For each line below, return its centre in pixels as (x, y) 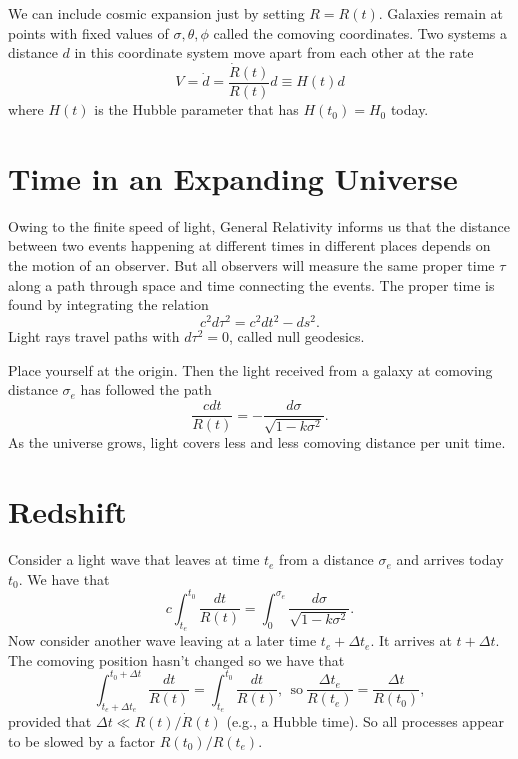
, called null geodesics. (296, 336)
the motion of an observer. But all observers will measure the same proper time (251, 264)
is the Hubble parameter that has (196, 109)
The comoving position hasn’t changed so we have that (176, 659)
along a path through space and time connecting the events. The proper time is (251, 284)
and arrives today (450, 559)
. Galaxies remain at (441, 13)
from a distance (326, 559)
